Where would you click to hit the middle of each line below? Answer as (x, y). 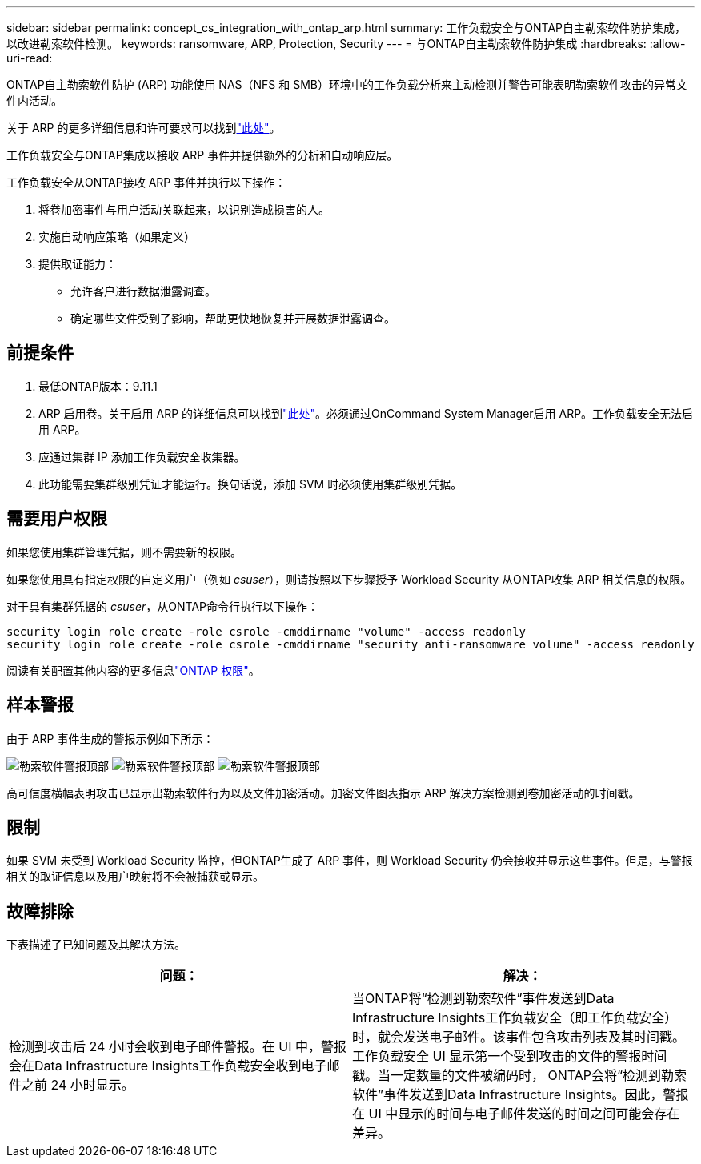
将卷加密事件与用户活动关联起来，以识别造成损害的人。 (184, 209)
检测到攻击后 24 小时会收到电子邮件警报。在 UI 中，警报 (178, 1047)
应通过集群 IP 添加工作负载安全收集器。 (142, 456)
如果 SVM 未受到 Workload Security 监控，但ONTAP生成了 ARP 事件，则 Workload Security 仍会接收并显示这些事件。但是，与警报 (350, 861)
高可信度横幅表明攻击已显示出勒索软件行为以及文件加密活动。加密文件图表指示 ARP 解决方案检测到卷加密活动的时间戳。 (323, 793)
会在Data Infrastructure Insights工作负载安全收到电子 (168, 1066)
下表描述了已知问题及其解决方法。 (96, 945)
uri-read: (30, 58)
